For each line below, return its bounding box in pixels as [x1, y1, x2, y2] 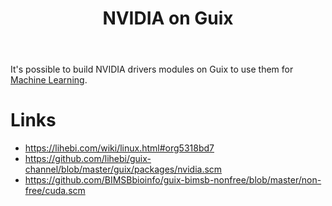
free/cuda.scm [24, 185, 86, 197]
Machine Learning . [10, 74, 88, 86]
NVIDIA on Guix [102, 7, 234, 30]
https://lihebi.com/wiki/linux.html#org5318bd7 [24, 142, 215, 154]
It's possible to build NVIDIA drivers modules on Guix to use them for [10, 63, 294, 76]
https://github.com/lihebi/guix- [24, 153, 152, 165]
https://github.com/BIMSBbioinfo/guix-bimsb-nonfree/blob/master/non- [24, 174, 322, 186]
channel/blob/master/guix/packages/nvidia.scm [24, 163, 223, 176]
